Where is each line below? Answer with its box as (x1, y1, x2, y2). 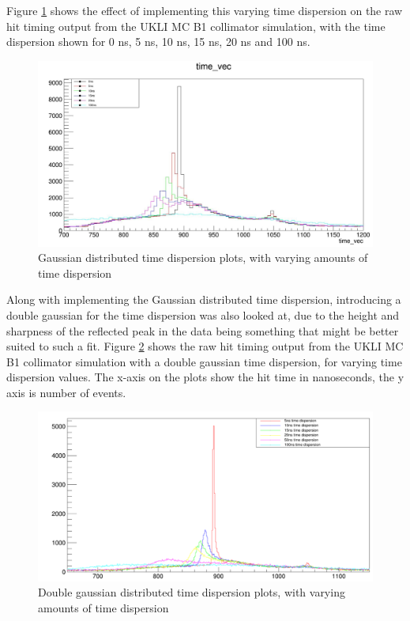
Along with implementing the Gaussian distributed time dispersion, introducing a (6, 291, 401, 308)
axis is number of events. (6, 384, 126, 400)
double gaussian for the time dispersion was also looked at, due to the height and (6, 306, 400, 323)
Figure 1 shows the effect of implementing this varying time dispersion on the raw (6, 2, 403, 18)
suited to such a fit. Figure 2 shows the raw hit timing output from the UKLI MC (6, 338, 404, 354)
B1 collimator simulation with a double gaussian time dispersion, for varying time (6, 353, 402, 369)
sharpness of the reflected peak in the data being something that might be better (6, 322, 399, 339)
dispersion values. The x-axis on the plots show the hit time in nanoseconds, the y (6, 369, 404, 385)
